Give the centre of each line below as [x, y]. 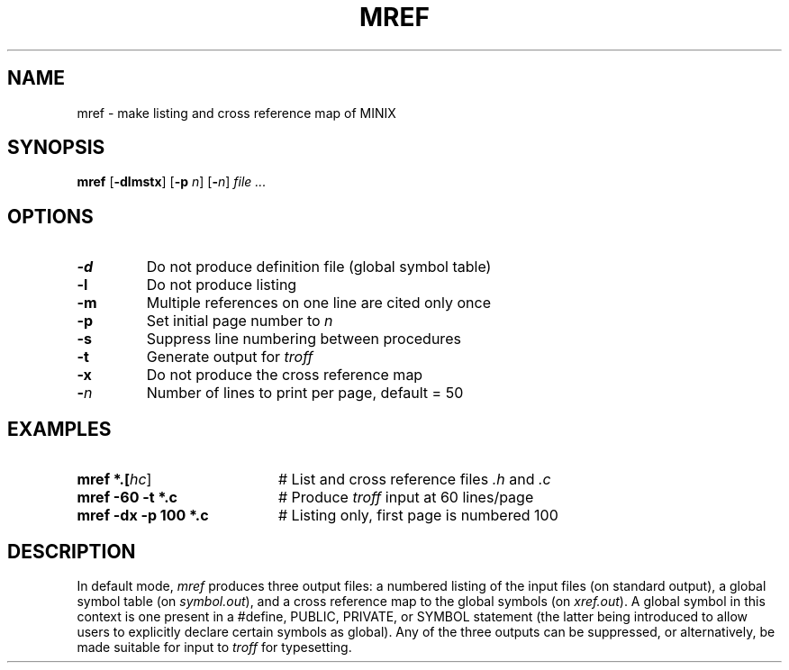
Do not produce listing [222, 285]
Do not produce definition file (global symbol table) [319, 267]
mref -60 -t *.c [127, 498]
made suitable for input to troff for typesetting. [214, 647]
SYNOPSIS [56, 148]
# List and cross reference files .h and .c [414, 480]
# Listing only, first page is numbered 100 [418, 516]
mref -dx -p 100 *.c [143, 516]
